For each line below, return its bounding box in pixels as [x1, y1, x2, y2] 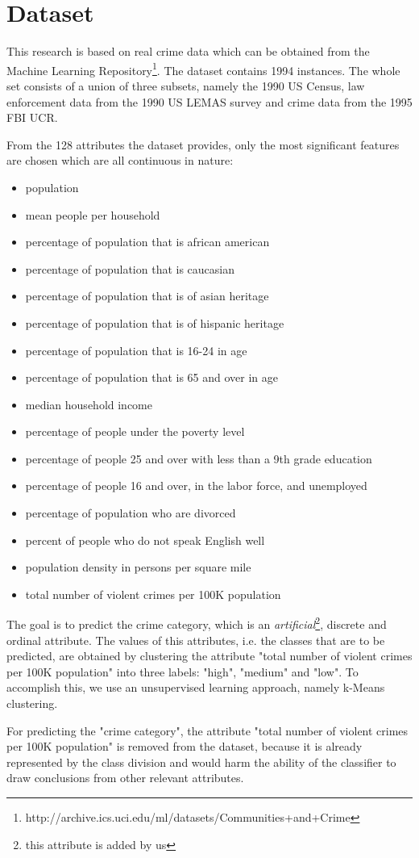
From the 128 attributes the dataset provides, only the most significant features [6, 136, 400, 153]
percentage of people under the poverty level [25, 423, 245, 440]
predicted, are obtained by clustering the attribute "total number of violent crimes [6, 647, 413, 664]
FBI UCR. [6, 109, 58, 126]
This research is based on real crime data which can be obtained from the [6, 43, 370, 60]
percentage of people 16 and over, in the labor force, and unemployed [25, 477, 367, 494]
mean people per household [25, 206, 160, 223]
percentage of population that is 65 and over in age [25, 369, 279, 386]
